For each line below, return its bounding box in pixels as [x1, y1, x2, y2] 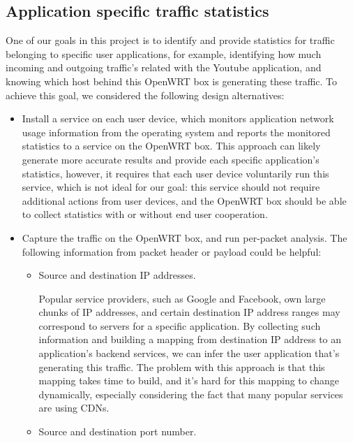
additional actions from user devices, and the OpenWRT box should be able [22, 193, 347, 208]
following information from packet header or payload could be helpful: [22, 244, 322, 259]
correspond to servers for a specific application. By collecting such [38, 318, 321, 333]
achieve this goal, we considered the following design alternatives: [6, 87, 285, 102]
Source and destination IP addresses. [38, 268, 196, 282]
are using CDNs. [38, 400, 110, 415]
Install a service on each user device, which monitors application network [22, 111, 334, 126]
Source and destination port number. [38, 424, 197, 439]
